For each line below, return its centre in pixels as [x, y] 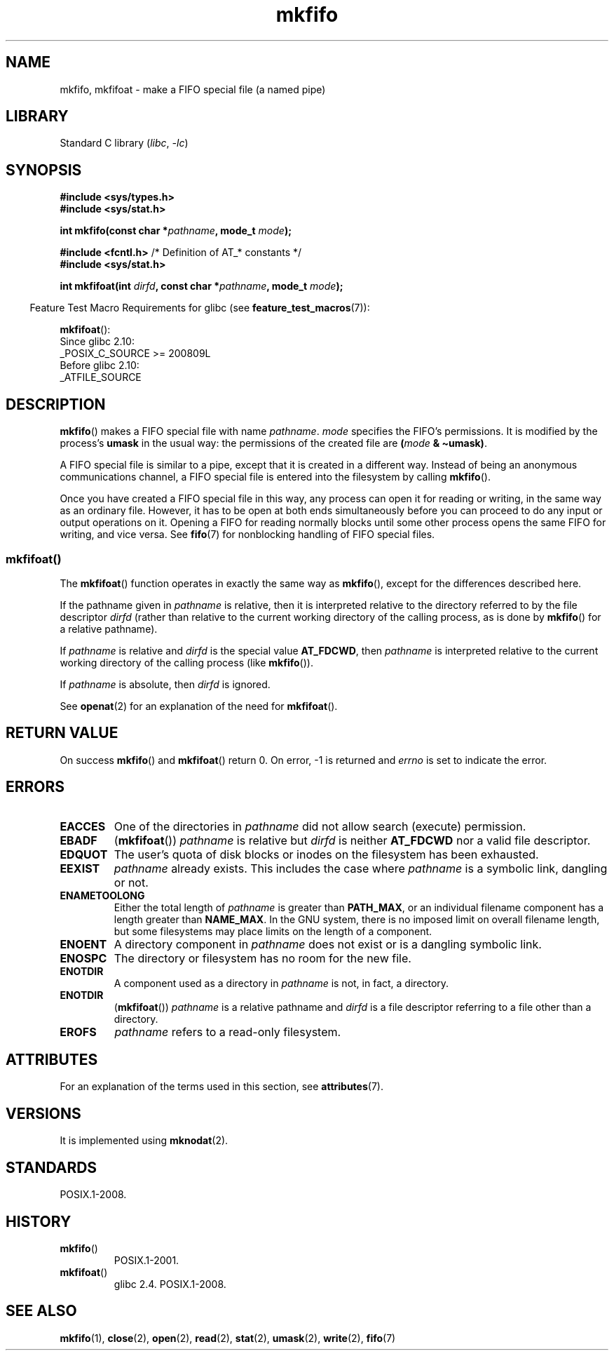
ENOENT [83, 944]
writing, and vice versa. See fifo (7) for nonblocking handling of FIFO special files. [247, 535]
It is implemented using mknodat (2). [144, 1141]
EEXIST [80, 868]
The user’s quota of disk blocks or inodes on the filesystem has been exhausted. [326, 854]
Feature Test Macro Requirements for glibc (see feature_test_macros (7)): [200, 308]
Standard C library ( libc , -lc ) [124, 143]
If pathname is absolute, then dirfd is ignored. [165, 684]
